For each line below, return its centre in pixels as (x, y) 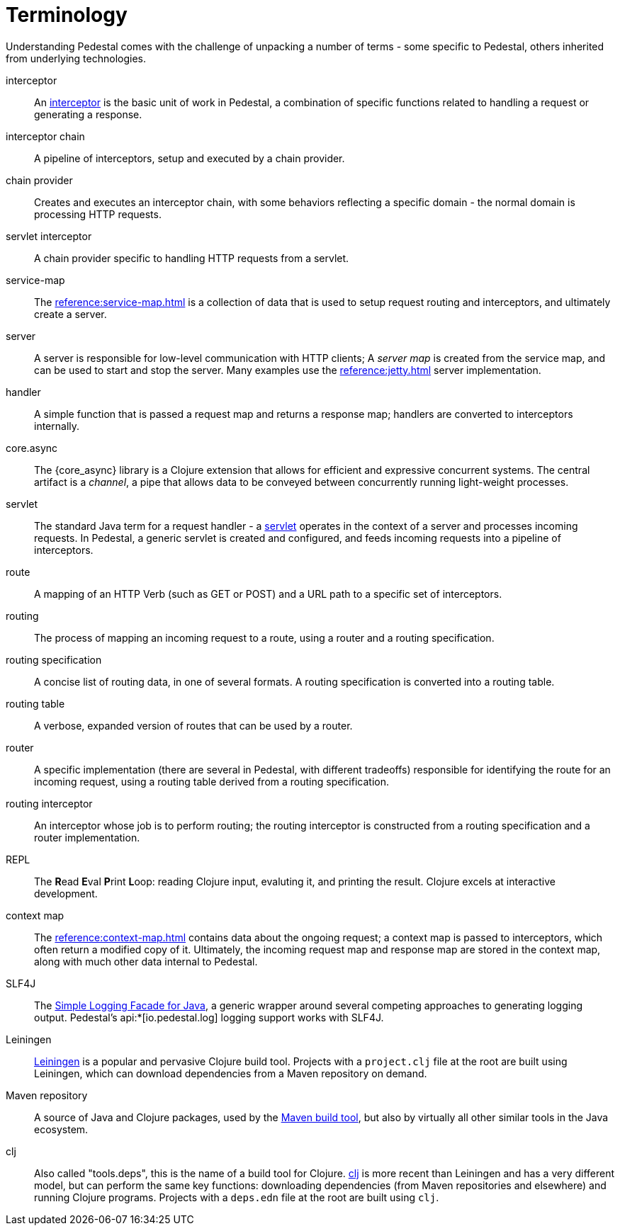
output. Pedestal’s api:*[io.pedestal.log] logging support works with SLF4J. (209, 1017)
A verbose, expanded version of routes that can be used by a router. (193, 725)
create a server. (71, 314)
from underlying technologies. (76, 58)
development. (66, 893)
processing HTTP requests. (98, 214)
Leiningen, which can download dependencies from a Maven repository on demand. (231, 1073)
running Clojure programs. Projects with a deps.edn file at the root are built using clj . (237, 1197)
